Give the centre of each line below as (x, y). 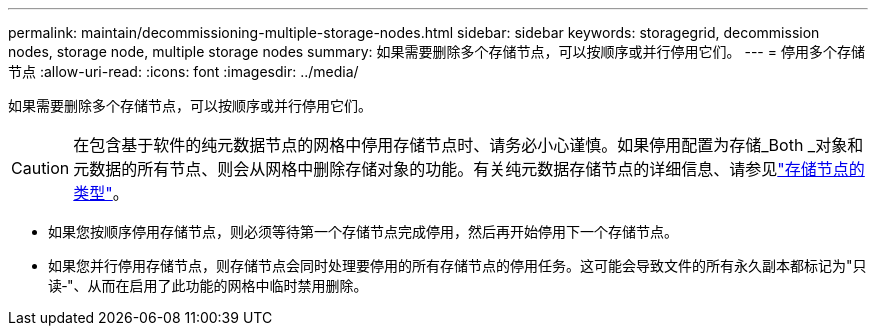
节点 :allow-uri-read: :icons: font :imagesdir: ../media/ (183, 71)
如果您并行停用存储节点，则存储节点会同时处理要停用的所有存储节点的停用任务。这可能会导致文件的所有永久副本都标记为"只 (457, 265)
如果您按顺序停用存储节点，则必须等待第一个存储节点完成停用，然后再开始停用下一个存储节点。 (363, 231)
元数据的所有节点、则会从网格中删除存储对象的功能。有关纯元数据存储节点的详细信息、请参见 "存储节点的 (469, 169)
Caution (40, 168)
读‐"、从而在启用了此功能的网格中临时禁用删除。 (208, 285)
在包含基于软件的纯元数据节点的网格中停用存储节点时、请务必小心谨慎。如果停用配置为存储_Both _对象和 (468, 145)
